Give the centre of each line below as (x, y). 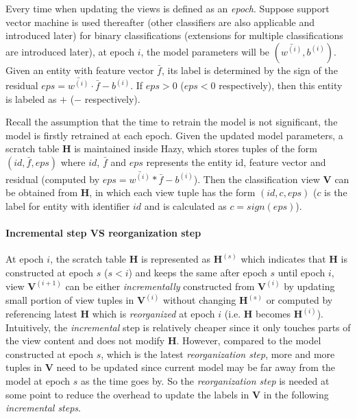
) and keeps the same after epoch (198, 272)
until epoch (301, 272)
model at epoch (38, 381)
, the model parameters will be (205, 51)
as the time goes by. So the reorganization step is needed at (205, 381)
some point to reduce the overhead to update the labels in (127, 394)
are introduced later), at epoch (70, 51)
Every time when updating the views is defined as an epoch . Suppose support (168, 8)
